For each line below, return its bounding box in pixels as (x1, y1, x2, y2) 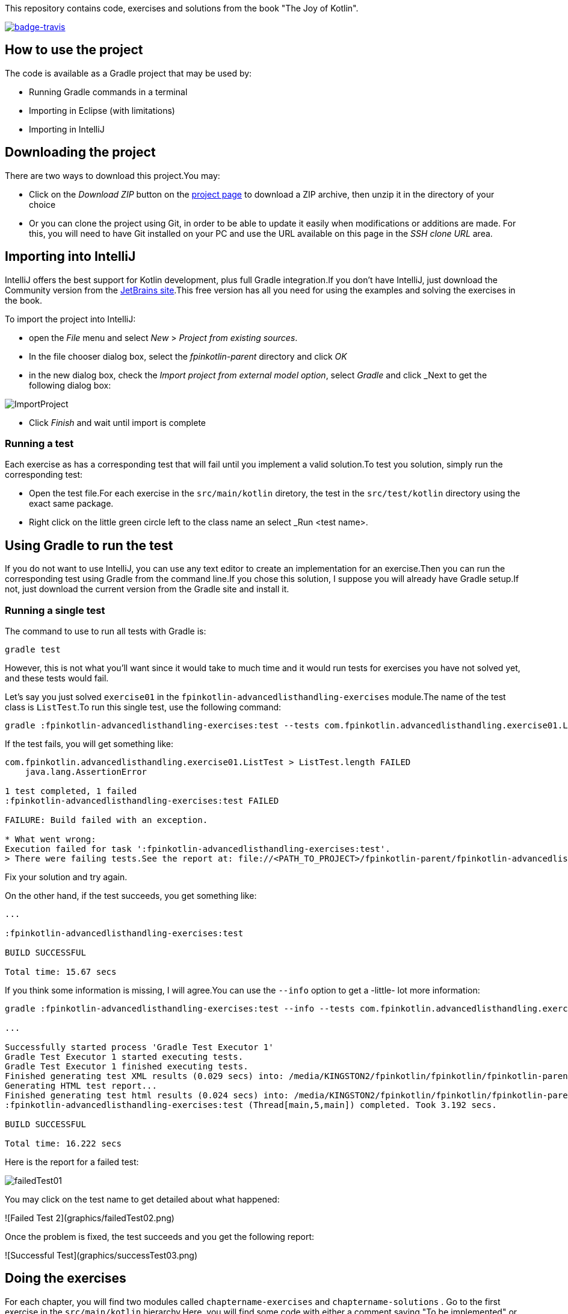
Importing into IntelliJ (5, 249, 136, 264)
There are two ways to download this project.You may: (5, 170, 220, 181)
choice (29, 199, 56, 210)
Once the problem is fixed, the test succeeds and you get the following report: (5, 1231, 315, 1242)
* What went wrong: (5, 834, 96, 844)
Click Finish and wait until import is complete (29, 417, 206, 428)
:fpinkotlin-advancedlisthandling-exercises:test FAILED (5, 795, 279, 806)
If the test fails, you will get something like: (5, 738, 173, 749)
